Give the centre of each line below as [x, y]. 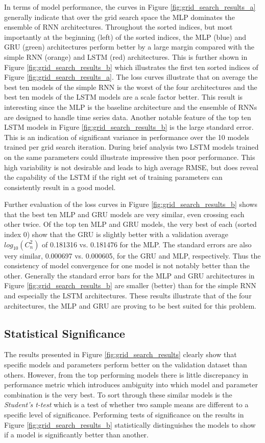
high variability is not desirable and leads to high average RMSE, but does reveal [131, 167]
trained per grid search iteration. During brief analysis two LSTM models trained [131, 147]
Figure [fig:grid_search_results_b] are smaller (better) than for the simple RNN [130, 285]
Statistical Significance [65, 333]
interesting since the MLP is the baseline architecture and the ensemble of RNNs [131, 107]
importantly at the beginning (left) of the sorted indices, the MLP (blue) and [125, 37]
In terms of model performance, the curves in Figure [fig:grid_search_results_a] [130, 7]
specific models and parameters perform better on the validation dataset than [126, 365]
